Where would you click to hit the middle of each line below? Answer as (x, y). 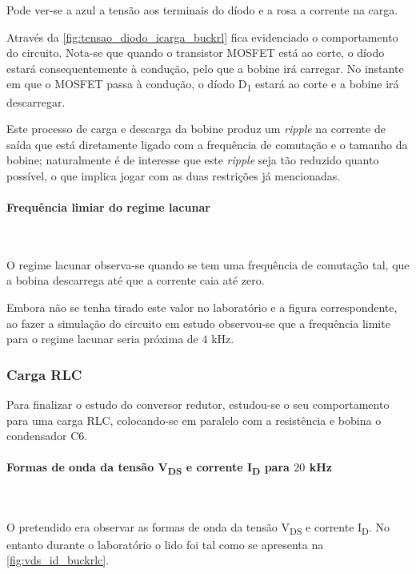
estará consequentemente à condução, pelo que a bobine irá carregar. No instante (205, 68)
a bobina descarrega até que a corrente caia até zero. (136, 280)
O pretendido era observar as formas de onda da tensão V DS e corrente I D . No (198, 528)
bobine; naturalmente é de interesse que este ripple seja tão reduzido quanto (193, 160)
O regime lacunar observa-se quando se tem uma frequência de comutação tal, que (208, 264)
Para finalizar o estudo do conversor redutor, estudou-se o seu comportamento (198, 404)
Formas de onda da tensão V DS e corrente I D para (148, 468)
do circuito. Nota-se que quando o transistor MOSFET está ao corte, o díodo (196, 53)
